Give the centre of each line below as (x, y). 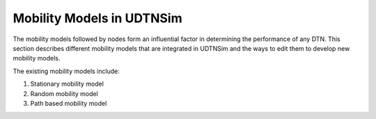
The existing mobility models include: (66, 71)
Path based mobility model (69, 103)
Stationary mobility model (67, 84)
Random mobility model (64, 93)
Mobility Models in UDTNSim (97, 18)
